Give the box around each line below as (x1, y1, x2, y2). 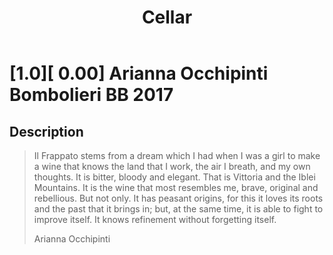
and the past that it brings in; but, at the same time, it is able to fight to (33, 203, 324, 215)
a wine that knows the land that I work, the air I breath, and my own (33, 161, 311, 172)
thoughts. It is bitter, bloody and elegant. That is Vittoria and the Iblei (33, 171, 316, 183)
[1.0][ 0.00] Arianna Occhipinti (9, 62, 269, 85)
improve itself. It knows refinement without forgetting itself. (33, 214, 277, 225)
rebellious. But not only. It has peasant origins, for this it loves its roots (33, 192, 324, 204)
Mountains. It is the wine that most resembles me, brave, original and (33, 182, 319, 193)
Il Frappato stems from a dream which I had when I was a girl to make (33, 150, 321, 161)
